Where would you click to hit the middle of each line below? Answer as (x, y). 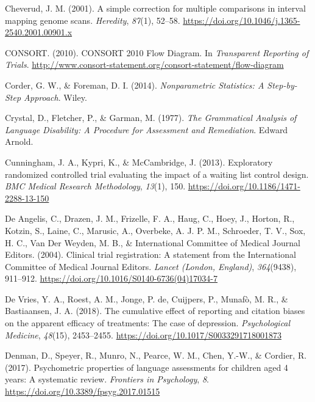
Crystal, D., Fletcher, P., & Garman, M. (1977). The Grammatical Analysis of (151, 118)
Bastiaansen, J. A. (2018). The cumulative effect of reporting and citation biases (155, 311)
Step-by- (282, 85)
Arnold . (19, 141)
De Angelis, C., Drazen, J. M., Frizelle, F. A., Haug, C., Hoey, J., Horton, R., (150, 218)
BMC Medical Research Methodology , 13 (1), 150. (95, 186)
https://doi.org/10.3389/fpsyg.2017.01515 (83, 391)
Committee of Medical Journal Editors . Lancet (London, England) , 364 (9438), (151, 266)
